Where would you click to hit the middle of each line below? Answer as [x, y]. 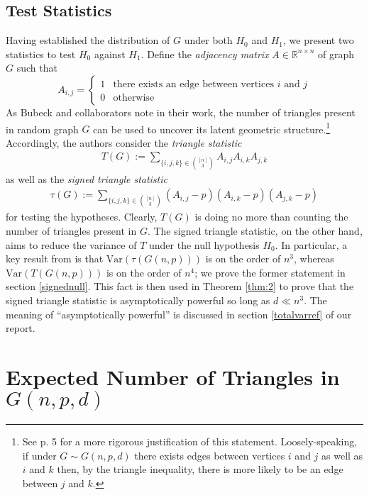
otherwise [134, 98]
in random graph [42, 129]
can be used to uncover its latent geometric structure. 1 [212, 128]
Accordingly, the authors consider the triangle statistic [124, 142]
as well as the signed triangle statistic [87, 178]
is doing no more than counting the [271, 217]
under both [208, 40]
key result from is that [55, 258]
